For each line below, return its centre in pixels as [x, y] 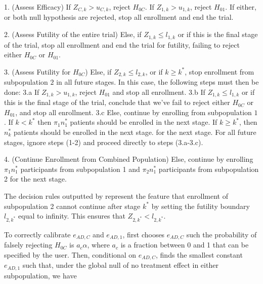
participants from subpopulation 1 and [80, 169]
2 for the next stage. [35, 179]
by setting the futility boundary [201, 206]
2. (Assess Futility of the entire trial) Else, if [73, 34]
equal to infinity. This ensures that [72, 216]
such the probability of [222, 234]
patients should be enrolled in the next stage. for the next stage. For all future [135, 132]
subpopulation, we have [40, 275]
